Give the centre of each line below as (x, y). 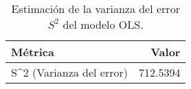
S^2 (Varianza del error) (69, 72)
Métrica (33, 52)
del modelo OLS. (103, 24)
